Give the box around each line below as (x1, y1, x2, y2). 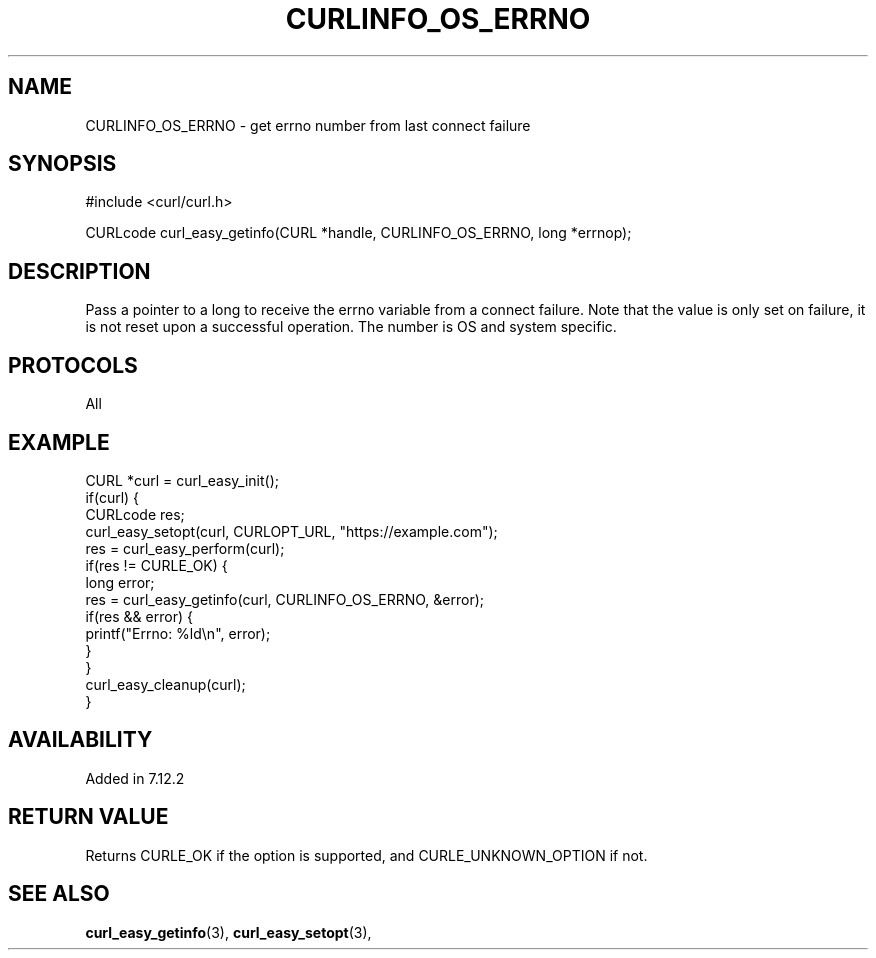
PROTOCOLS (8, 352, 138, 378)
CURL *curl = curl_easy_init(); (85, 471, 279, 489)
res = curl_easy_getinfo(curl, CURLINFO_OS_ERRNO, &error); (85, 590, 485, 608)
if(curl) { (85, 488, 140, 506)
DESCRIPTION (8, 258, 151, 284)
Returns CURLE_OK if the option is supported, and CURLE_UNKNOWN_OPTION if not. (85, 846, 648, 864)
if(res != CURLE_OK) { (85, 556, 228, 574)
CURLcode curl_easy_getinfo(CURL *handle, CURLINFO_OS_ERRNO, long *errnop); (85, 224, 632, 242)
